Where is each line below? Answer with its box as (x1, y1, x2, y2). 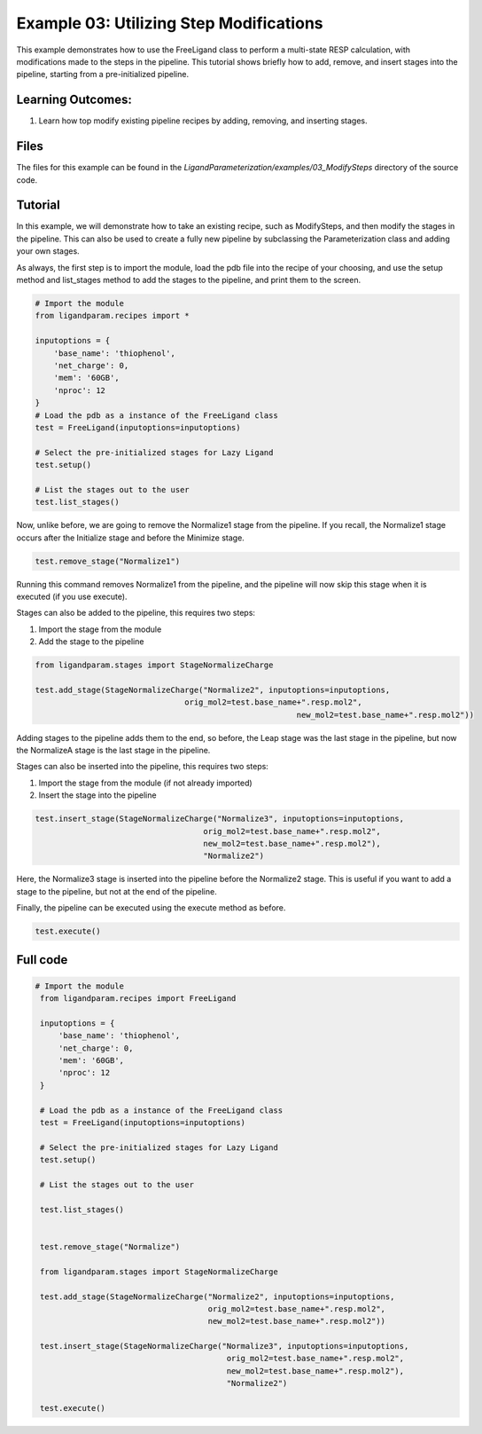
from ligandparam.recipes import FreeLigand (40, 994, 237, 1004)
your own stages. (16, 246, 80, 256)
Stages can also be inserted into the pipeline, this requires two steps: (16, 761, 269, 772)
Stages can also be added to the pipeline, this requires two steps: (16, 608, 256, 619)
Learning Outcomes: (16, 92, 132, 107)
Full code (16, 952, 68, 967)
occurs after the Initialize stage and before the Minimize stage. (16, 532, 245, 543)
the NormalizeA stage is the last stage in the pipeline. (16, 745, 211, 756)
